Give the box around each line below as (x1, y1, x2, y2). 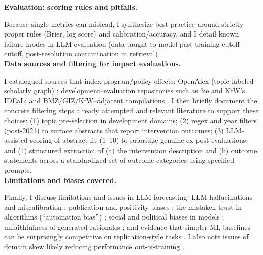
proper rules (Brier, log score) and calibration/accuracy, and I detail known (4, 28, 239, 39)
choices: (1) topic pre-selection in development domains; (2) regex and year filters (4, 115, 257, 125)
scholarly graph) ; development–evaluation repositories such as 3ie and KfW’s (4, 85, 245, 96)
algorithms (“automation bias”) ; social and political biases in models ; (4, 211, 224, 222)
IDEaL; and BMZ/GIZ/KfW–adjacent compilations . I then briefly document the (4, 95, 257, 105)
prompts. (4, 164, 32, 175)
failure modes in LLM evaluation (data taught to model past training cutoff (4, 38, 240, 49)
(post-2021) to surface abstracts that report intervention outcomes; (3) (4, 125, 224, 135)
